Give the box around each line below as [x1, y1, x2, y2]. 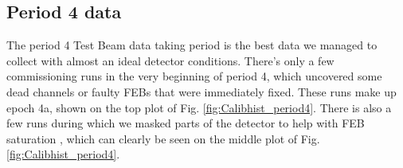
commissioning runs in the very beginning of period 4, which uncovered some [6, 68, 382, 84]
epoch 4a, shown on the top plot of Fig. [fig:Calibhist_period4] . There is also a [6, 99, 392, 115]
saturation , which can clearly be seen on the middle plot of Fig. [6, 130, 320, 147]
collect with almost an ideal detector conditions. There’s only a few [6, 52, 335, 68]
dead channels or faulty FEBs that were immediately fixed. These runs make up [6, 83, 397, 100]
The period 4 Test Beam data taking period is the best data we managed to [6, 37, 378, 53]
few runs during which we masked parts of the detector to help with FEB [6, 115, 365, 131]
